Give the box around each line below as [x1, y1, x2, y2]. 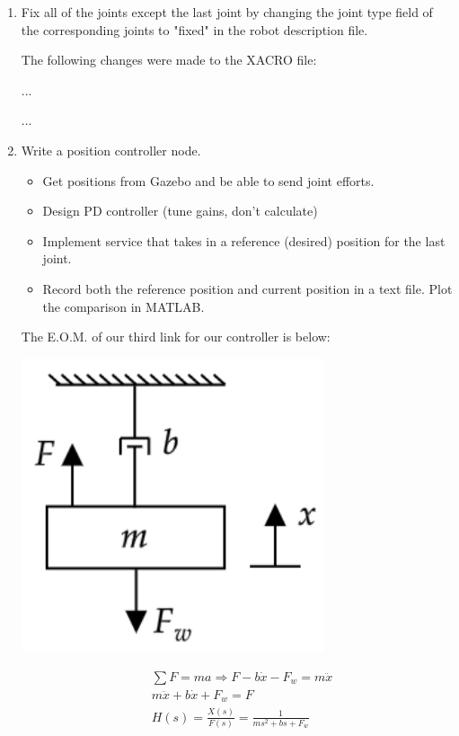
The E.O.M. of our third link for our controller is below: [21, 327, 331, 346]
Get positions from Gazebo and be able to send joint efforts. [42, 171, 375, 190]
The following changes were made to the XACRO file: [21, 50, 317, 69]
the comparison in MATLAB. [42, 297, 205, 315]
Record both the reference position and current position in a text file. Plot [42, 279, 453, 297]
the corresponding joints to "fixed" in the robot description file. [21, 20, 368, 39]
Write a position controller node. [21, 140, 201, 159]
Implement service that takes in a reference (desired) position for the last [42, 231, 446, 250]
